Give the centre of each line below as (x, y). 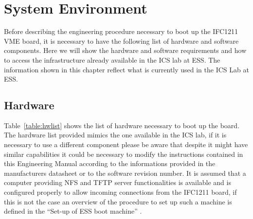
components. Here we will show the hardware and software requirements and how (125, 50)
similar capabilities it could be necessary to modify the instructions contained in (124, 154)
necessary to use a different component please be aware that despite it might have (126, 144)
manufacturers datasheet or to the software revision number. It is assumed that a (125, 173)
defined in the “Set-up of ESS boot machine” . (73, 211)
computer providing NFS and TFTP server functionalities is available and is (117, 182)
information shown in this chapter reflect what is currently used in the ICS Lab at (126, 69)
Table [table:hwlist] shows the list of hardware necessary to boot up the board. (122, 125)
